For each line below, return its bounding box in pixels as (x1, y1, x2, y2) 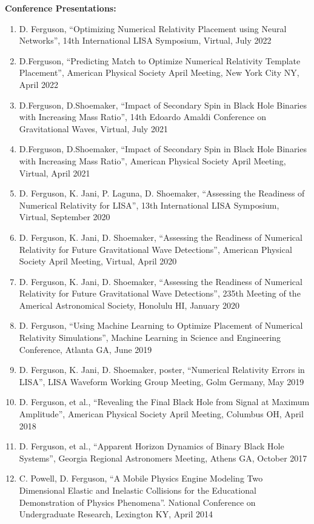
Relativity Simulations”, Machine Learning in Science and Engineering (19, 331, 281, 344)
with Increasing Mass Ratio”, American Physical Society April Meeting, (19, 154, 286, 167)
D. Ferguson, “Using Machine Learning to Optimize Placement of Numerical (19, 319, 303, 332)
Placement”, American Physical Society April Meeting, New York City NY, (19, 66, 299, 79)
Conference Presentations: (5, 2, 116, 14)
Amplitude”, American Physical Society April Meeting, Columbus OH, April (19, 408, 304, 420)
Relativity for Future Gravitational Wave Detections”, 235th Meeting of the (19, 287, 301, 300)
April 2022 (19, 78, 59, 90)
